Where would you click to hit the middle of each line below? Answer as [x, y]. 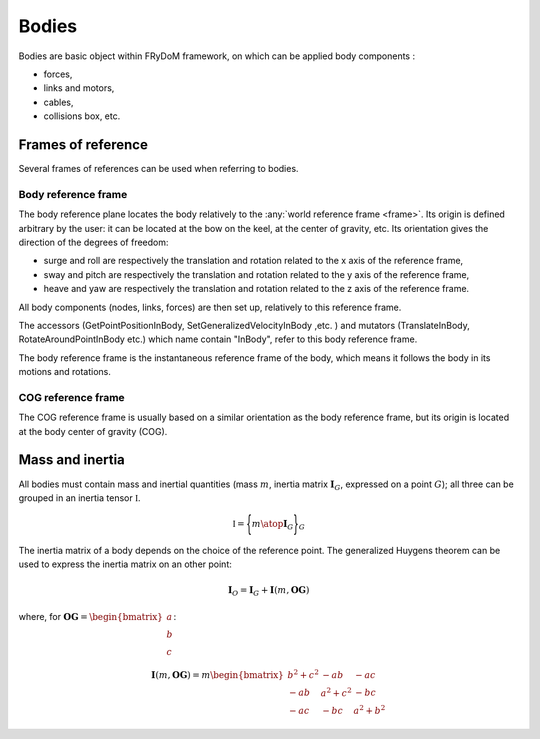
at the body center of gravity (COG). [93, 431]
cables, [58, 102]
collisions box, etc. [82, 116]
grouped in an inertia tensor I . [79, 497]
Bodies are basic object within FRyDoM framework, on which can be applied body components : [216, 56]
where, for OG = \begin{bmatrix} [91, 616]
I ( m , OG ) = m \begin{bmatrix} [217, 674]
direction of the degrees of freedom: [93, 242]
